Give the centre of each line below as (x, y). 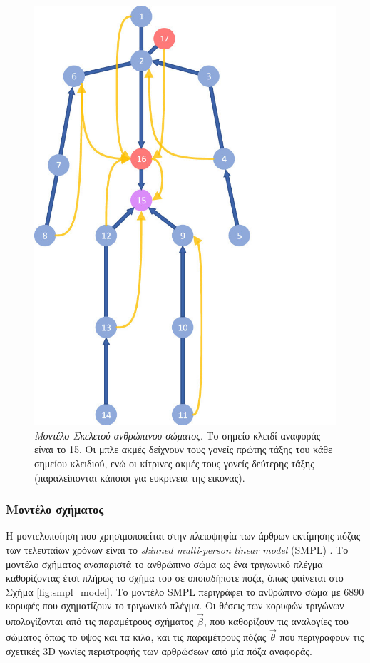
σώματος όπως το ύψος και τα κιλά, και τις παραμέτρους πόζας (136, 636)
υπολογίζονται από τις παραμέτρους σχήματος (100, 621)
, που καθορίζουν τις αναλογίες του (276, 621)
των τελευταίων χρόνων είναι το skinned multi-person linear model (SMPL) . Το (177, 549)
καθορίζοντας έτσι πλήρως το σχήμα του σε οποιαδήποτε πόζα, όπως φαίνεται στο (175, 578)
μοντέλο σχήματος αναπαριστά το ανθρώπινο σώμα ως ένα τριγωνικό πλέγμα (164, 563)
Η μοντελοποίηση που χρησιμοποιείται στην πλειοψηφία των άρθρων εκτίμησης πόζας (183, 536)
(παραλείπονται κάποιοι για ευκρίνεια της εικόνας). (140, 477)
